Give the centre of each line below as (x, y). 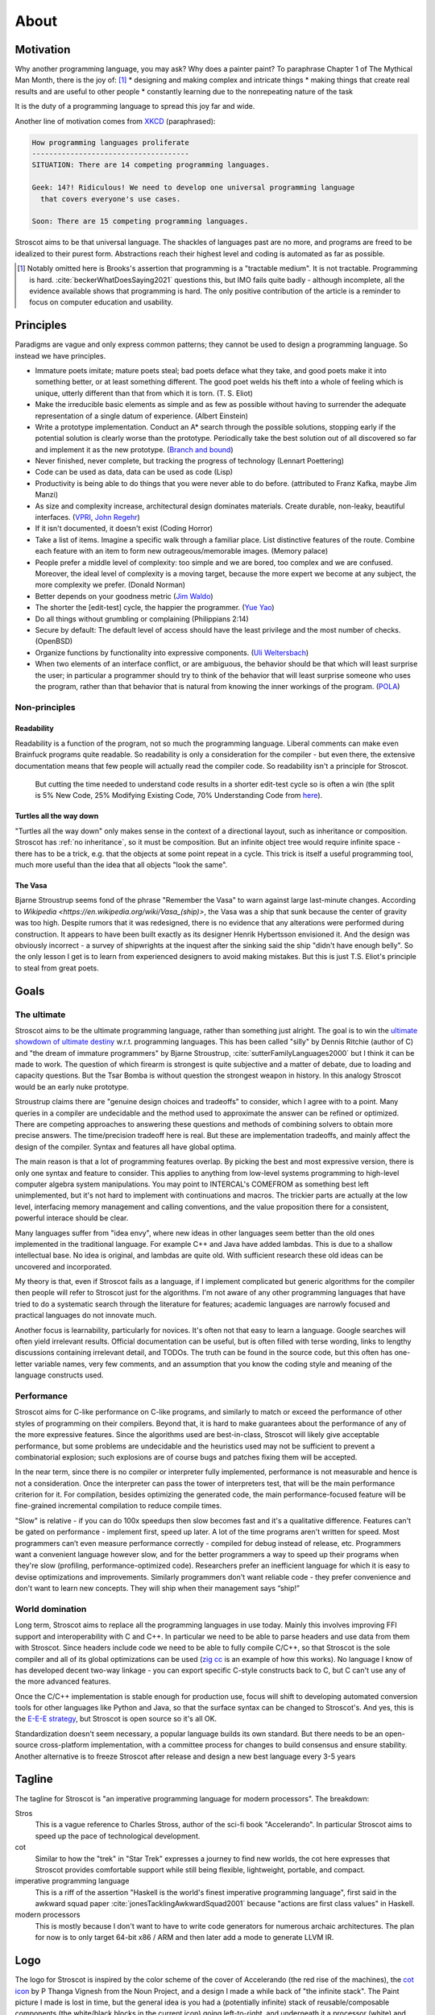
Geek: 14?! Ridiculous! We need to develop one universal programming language (193, 188)
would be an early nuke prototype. (72, 1086)
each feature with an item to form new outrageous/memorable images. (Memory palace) (182, 551)
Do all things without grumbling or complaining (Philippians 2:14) (142, 619)
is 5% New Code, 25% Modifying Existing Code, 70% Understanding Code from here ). (179, 796)
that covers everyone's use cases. (111, 199)
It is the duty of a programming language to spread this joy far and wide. (135, 106)
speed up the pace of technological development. (118, 1836)
